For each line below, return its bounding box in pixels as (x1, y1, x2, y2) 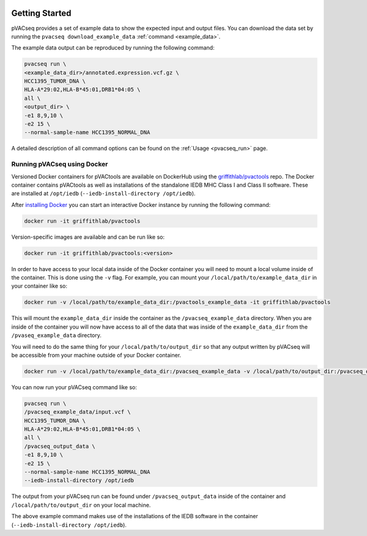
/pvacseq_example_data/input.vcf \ (24, 409, 131, 415)
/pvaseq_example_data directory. (11, 332, 102, 339)
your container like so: (11, 282, 67, 290)
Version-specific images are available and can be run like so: (11, 233, 165, 240)
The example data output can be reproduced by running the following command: (11, 44, 215, 51)
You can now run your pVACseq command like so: (11, 383, 137, 391)
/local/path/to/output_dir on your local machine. (11, 501, 151, 508)
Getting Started (11, 8, 72, 18)
